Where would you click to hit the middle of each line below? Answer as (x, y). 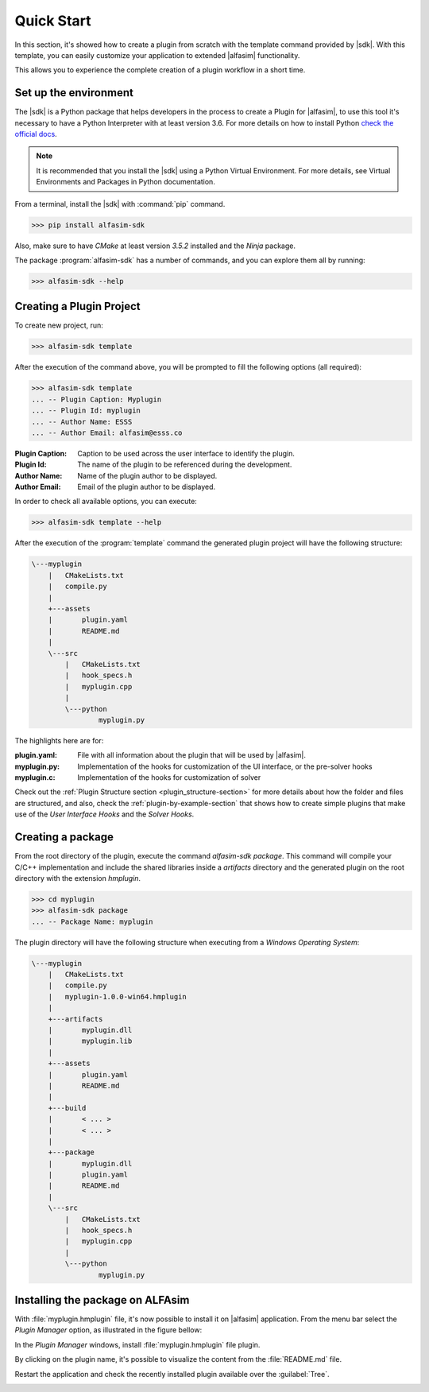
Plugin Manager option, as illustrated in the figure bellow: (108, 1330)
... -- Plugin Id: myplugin (86, 411)
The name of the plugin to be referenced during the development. (185, 464)
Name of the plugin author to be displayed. (147, 475)
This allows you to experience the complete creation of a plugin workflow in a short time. (160, 70)
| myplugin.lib (90, 1041)
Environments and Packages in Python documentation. (126, 182)
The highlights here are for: (59, 740)
